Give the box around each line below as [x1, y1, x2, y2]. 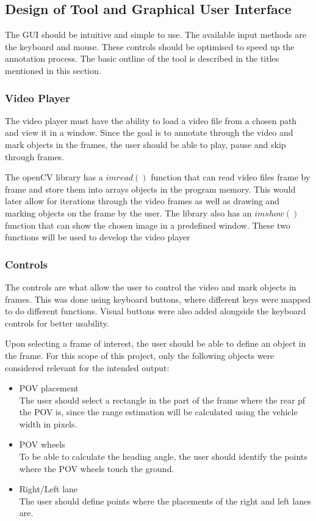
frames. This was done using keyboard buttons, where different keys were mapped [5, 292, 311, 305]
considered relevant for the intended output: [5, 361, 170, 374]
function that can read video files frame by [151, 171, 311, 183]
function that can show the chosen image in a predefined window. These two [5, 218, 290, 231]
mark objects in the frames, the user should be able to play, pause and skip [5, 138, 286, 150]
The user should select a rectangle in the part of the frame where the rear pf [19, 393, 306, 406]
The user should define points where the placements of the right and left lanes [19, 494, 311, 507]
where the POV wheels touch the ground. [19, 462, 174, 475]
